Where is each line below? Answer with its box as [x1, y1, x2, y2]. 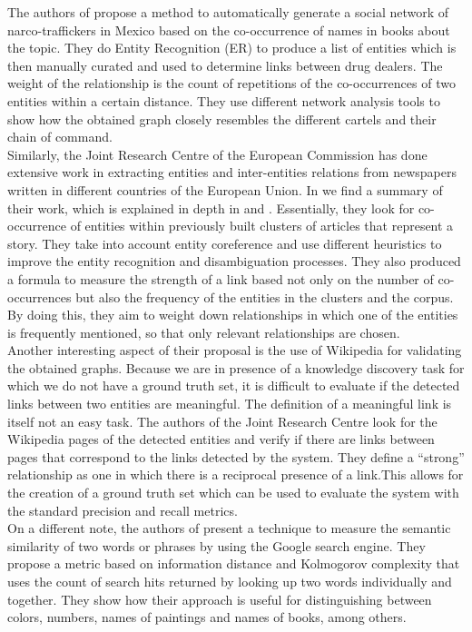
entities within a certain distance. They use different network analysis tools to [7, 91, 440, 110]
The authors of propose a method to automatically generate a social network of [7, 3, 449, 21]
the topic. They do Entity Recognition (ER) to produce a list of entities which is [7, 38, 457, 57]
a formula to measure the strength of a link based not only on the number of [7, 269, 434, 288]
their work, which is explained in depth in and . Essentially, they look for [7, 198, 415, 217]
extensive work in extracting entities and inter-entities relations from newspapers [7, 163, 457, 182]
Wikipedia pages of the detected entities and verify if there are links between [7, 430, 435, 449]
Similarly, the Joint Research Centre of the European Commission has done [7, 144, 428, 163]
